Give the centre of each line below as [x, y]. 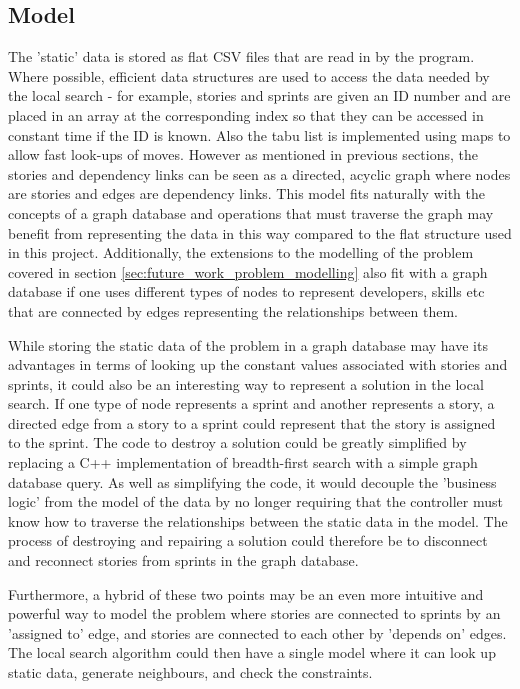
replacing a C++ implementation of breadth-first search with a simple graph [243, 462]
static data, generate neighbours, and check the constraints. [190, 672]
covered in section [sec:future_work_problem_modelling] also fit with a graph [248, 271]
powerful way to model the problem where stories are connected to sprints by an [254, 613]
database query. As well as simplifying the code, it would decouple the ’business [252, 481]
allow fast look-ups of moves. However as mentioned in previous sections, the [243, 154]
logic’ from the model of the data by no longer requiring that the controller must [255, 501]
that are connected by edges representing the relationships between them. [233, 310]
